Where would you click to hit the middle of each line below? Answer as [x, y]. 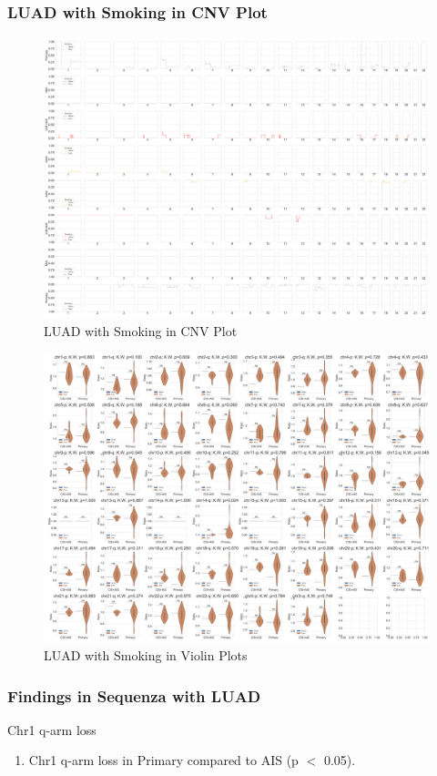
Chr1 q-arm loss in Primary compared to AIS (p [163, 760]
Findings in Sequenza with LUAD [134, 695]
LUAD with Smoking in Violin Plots [146, 655]
